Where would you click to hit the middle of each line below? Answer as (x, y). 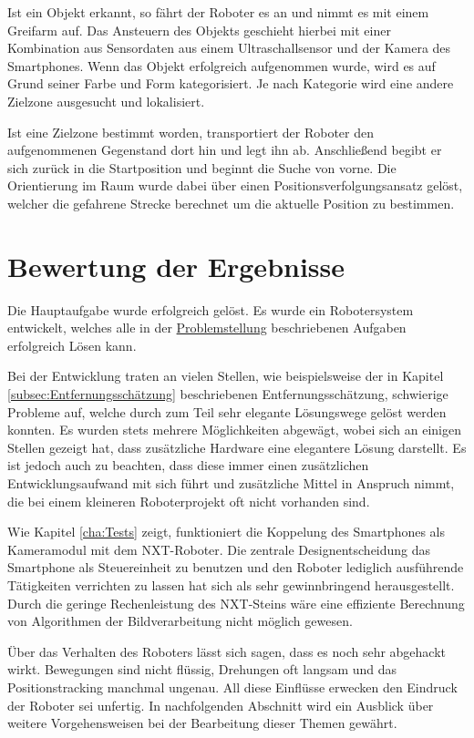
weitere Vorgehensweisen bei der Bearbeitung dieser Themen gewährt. (202, 723)
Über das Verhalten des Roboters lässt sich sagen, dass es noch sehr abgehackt (227, 651)
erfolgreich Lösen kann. (72, 345)
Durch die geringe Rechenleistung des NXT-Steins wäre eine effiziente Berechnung (236, 603)
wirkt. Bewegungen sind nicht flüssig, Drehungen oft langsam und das (202, 669)
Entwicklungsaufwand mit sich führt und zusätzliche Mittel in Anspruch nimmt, (231, 483)
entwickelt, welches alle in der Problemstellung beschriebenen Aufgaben (207, 328)
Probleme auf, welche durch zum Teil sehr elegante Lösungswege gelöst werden (227, 411)
